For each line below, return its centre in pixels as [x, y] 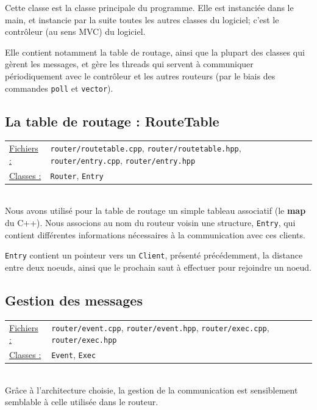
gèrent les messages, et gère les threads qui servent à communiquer [129, 64]
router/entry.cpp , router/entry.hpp [123, 160]
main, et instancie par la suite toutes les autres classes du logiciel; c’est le [142, 19]
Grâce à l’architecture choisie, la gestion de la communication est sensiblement [151, 390]
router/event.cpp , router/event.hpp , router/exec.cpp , [160, 327]
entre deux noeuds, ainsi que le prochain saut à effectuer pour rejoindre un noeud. [158, 267]
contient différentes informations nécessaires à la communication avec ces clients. [155, 234]
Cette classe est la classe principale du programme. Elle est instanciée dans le [149, 7]
